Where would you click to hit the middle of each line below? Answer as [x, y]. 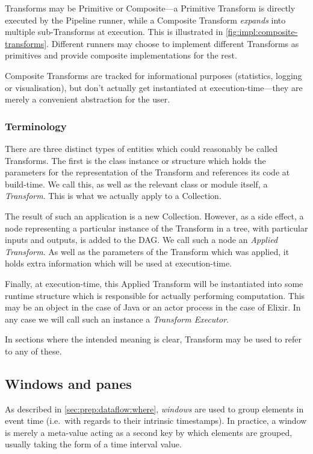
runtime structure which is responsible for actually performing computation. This [155, 295]
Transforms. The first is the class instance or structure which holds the [135, 160]
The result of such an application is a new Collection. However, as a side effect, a [154, 216]
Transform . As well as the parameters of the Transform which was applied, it [147, 251]
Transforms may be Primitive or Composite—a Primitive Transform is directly [150, 8]
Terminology [36, 126]
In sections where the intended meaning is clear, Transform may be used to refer [153, 339]
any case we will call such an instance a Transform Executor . [117, 319]
